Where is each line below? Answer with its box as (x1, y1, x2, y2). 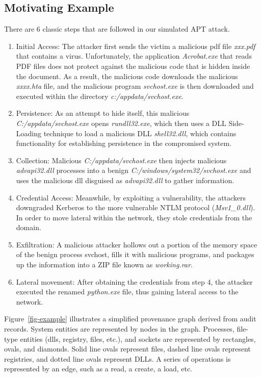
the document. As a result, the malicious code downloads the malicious (16, 70, 238, 81)
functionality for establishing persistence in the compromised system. (16, 138, 232, 148)
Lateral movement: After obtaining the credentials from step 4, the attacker (16, 276, 253, 287)
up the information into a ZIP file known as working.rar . (16, 259, 193, 270)
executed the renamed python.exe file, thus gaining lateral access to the (16, 286, 239, 297)
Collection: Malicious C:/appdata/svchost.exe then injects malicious (16, 155, 227, 165)
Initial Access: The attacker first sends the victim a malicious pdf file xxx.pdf (16, 40, 255, 51)
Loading (16, 128, 42, 138)
